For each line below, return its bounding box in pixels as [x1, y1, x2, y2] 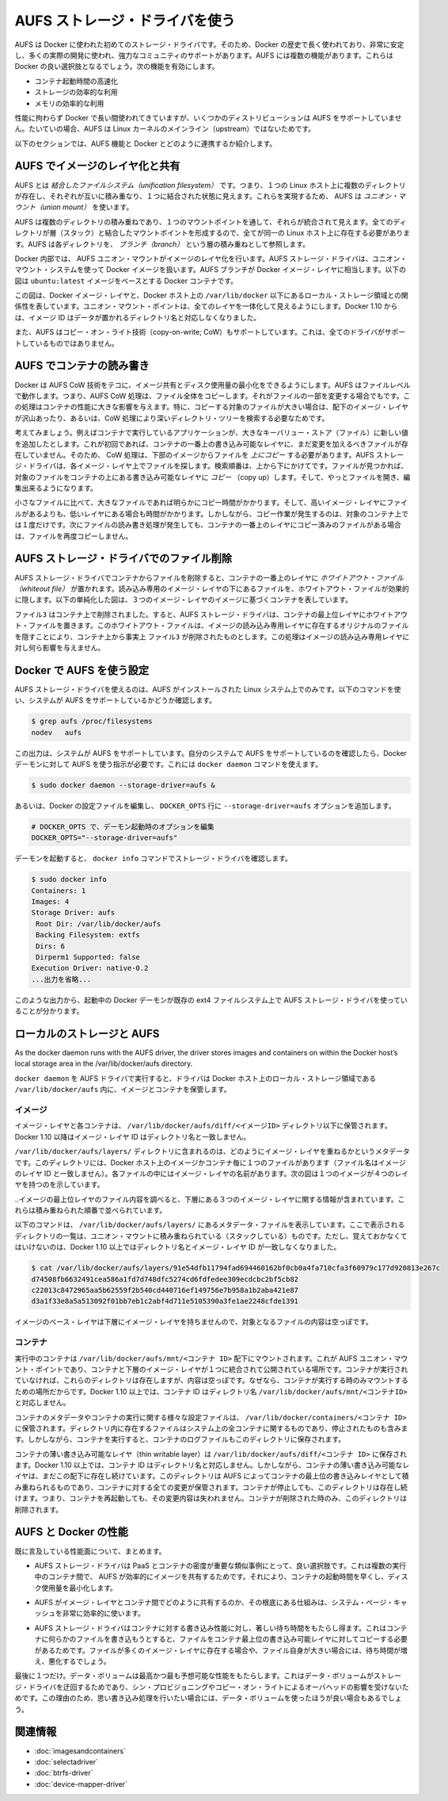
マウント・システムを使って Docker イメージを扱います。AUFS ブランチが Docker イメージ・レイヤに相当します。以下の [14, 265, 407, 274]
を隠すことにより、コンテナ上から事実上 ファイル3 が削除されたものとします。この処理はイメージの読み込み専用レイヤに [14, 631, 410, 642]
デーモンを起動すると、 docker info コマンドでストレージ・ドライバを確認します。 [14, 853, 293, 864]
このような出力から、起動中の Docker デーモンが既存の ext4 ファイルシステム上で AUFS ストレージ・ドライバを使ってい [14, 995, 408, 1005]
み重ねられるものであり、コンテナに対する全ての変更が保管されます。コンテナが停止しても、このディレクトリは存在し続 [14, 1482, 408, 1492]
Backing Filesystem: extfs [36, 930, 140, 940]
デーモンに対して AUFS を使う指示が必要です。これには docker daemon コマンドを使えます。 [14, 759, 323, 768]
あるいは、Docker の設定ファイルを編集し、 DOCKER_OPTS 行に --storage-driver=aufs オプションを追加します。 [14, 801, 396, 810]
